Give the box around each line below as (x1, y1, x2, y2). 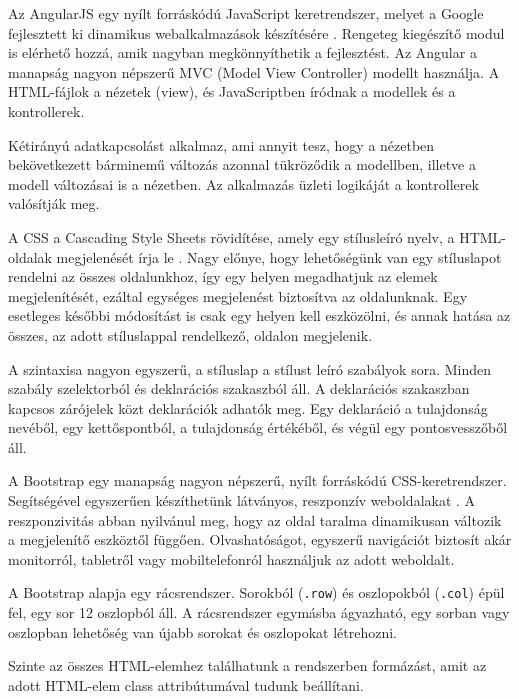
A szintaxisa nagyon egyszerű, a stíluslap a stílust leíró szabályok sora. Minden (8, 358, 492, 379)
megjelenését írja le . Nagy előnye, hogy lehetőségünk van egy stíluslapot (56, 246, 502, 267)
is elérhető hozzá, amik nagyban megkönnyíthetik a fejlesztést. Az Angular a (8, 42, 477, 63)
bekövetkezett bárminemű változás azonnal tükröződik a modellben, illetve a (8, 154, 476, 175)
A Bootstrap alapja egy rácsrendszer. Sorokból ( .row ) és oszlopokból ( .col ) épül (8, 582, 505, 603)
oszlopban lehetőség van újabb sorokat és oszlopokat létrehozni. (8, 621, 397, 642)
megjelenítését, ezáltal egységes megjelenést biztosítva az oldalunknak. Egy (8, 285, 468, 306)
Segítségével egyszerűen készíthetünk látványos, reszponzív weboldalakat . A (8, 490, 476, 511)
